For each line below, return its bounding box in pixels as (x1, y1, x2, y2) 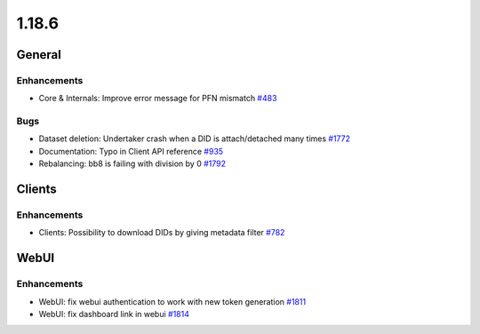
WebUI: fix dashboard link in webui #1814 (38, 308, 190, 319)
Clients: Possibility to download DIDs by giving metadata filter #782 (38, 227, 285, 238)
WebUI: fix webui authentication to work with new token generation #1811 (38, 296, 307, 306)
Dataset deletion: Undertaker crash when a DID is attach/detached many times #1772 (38, 133, 351, 144)
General (16, 47, 62, 62)
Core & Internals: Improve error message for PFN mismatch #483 (38, 93, 277, 104)
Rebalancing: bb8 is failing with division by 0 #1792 (38, 158, 227, 169)
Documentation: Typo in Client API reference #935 (38, 146, 224, 156)
